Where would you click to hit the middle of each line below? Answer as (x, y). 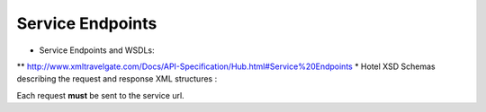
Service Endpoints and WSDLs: (97, 50)
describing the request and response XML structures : (117, 79)
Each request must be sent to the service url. (100, 95)
